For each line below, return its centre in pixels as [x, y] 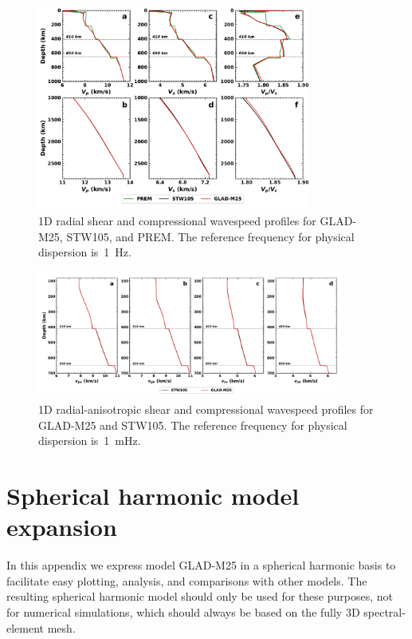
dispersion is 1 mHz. [90, 441]
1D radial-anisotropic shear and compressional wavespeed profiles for [206, 409]
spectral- [385, 611]
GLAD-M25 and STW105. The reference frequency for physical [193, 425]
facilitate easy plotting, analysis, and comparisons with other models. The [187, 580]
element [26, 627]
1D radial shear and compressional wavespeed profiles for [177, 220]
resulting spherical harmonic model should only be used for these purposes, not [200, 596]
